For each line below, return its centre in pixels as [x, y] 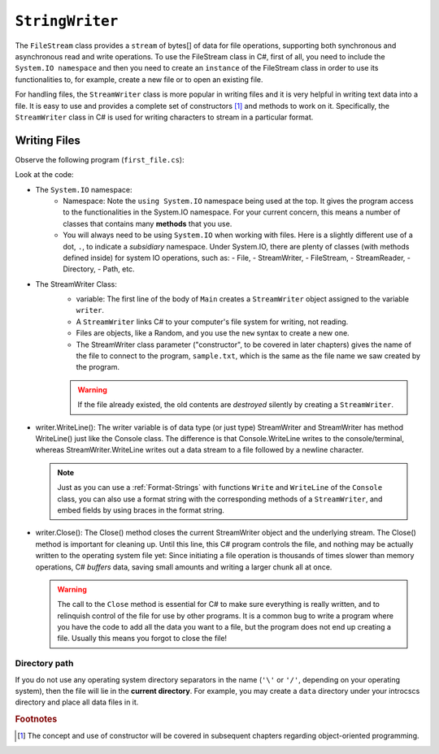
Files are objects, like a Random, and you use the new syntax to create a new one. [213, 333]
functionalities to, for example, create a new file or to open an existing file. [139, 79]
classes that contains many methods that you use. [148, 223]
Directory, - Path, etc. [99, 269]
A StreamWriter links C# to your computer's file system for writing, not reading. [212, 322]
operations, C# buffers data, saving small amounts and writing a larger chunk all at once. [184, 567]
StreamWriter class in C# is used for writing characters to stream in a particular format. [164, 117]
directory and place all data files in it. [77, 702]
